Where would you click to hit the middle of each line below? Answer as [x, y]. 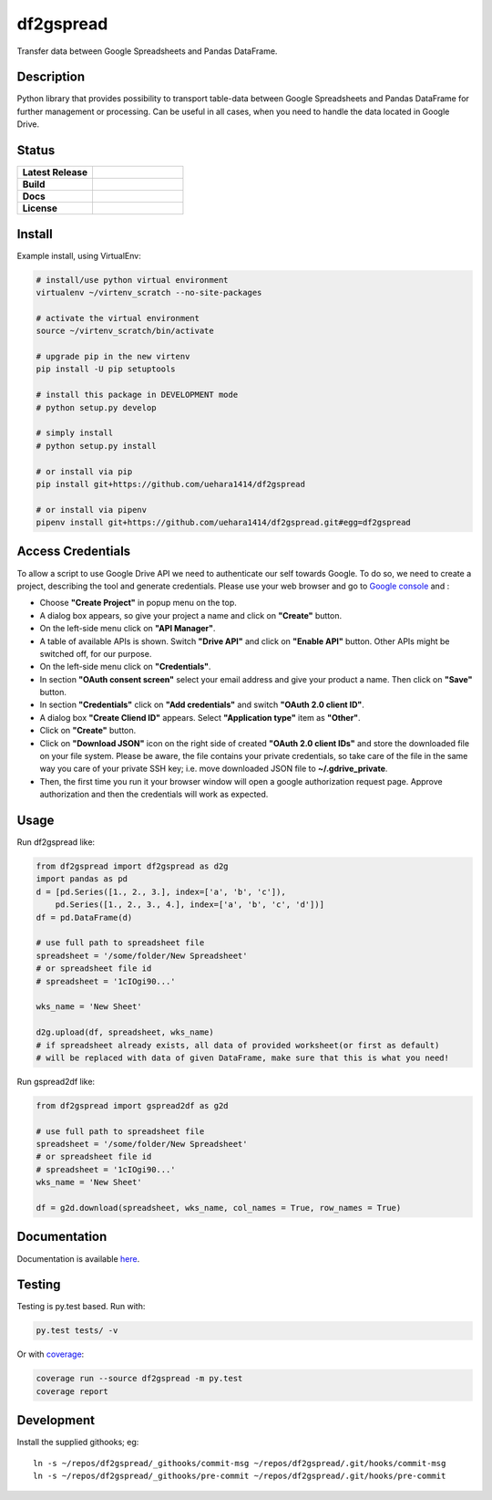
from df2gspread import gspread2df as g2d [132, 1105]
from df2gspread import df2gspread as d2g [132, 866]
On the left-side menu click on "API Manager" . [128, 629]
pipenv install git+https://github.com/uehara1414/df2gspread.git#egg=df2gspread [224, 523]
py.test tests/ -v [77, 1331]
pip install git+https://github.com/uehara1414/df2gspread [170, 484]
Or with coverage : [51, 1354]
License [40, 208]
